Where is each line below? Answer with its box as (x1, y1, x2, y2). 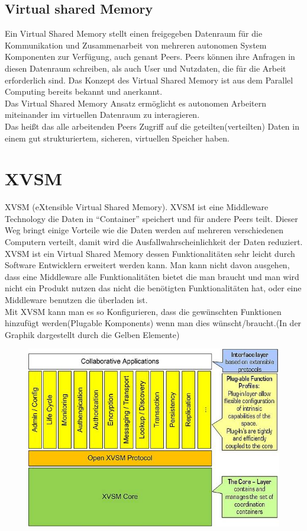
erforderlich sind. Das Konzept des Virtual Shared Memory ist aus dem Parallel (5, 73, 293, 86)
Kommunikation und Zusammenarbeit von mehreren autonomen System (5, 38, 267, 51)
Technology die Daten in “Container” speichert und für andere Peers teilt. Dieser (5, 212, 298, 224)
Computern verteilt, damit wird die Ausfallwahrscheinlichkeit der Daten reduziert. (5, 236, 303, 248)
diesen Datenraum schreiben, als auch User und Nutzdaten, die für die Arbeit (5, 62, 286, 74)
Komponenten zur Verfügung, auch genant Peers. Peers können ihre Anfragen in (5, 50, 295, 63)
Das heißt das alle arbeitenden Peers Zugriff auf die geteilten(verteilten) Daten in (5, 120, 299, 132)
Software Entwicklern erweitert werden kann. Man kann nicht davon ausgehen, (5, 259, 290, 271)
